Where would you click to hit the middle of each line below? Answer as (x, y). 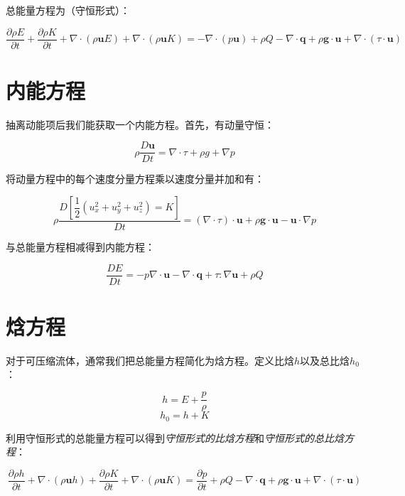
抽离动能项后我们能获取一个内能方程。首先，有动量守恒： (140, 124)
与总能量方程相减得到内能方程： (80, 247)
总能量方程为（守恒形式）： (68, 10)
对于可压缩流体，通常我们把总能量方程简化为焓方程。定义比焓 (150, 360)
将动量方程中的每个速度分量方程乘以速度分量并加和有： (135, 179)
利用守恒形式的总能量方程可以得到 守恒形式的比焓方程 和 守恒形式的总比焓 (175, 437)
